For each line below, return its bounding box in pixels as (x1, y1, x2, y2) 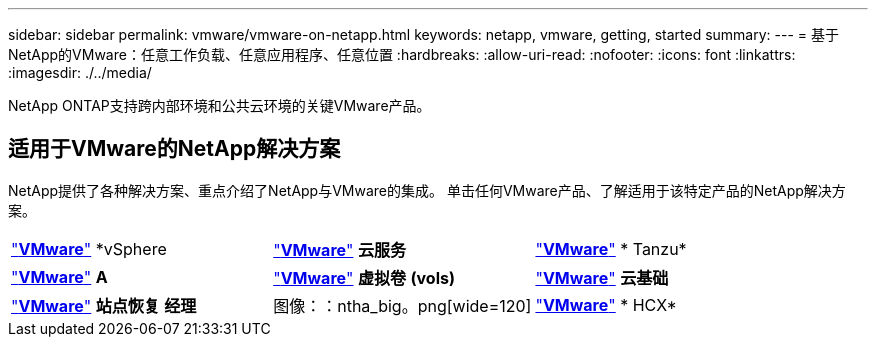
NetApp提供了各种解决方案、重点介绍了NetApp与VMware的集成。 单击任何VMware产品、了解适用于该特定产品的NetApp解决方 (8, 181, 846, 199)
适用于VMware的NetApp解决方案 (8, 136, 341, 162)
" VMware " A (11, 266, 108, 287)
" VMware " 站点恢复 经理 (11, 295, 197, 316)
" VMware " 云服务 (273, 239, 406, 260)
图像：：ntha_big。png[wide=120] (273, 295, 532, 316)
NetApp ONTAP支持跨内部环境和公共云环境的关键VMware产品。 (8, 97, 431, 114)
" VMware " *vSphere (11, 238, 167, 259)
